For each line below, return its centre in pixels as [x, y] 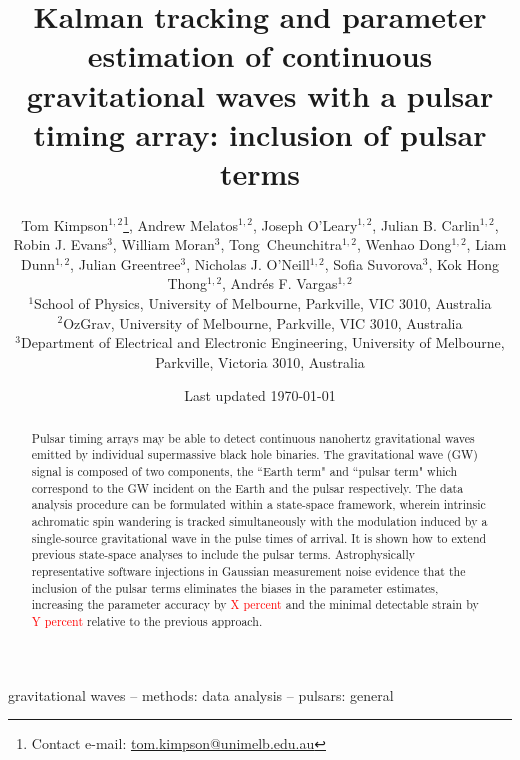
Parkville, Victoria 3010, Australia [260, 361]
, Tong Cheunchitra [281, 244]
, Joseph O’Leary [305, 224]
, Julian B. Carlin [426, 224]
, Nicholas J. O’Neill [248, 263]
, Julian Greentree [125, 263]
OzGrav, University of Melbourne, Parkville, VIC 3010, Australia [263, 322]
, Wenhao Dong [404, 244]
